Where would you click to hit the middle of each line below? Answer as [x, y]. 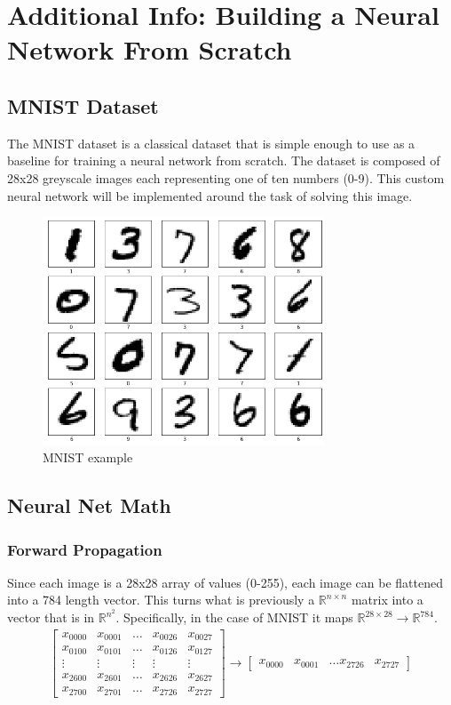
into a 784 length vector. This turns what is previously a [161, 600]
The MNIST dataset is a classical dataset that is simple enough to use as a [211, 143]
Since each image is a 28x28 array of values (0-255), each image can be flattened [225, 582]
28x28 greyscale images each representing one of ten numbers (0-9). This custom [226, 177]
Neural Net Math [89, 505]
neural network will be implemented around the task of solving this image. [210, 195]
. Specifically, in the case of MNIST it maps [234, 617]
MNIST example [88, 457]
